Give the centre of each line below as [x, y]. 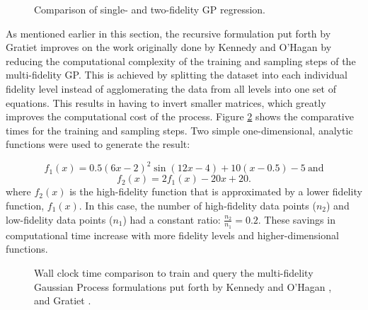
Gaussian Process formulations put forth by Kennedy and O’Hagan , [183, 286]
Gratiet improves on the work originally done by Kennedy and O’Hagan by [169, 47]
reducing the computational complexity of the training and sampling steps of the [181, 61]
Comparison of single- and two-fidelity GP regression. [150, 9]
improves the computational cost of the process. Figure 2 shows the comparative [180, 116]
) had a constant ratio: [172, 219]
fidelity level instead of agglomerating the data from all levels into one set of [171, 88]
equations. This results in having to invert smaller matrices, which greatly [166, 102]
